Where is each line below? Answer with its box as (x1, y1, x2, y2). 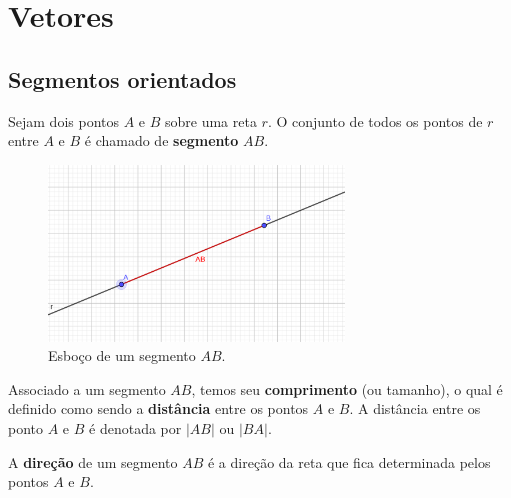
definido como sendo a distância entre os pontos (8, 398, 309, 419)
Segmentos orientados (8, 63, 237, 94)
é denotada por (89, 417, 182, 438)
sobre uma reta (165, 110, 257, 131)
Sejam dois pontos (8, 110, 119, 131)
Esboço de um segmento (48, 345, 196, 366)
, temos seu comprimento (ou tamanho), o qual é (191, 378, 503, 399)
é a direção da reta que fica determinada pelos (207, 451, 491, 472)
